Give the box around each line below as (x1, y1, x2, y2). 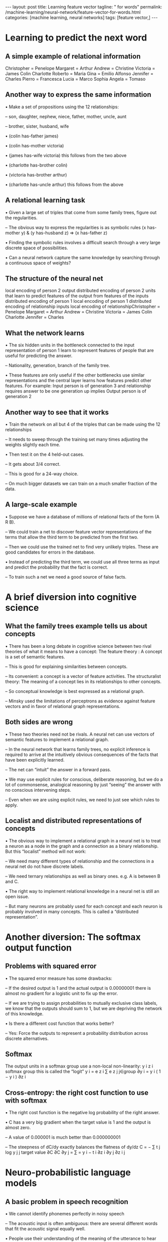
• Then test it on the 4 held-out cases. (5, 451, 84, 457)
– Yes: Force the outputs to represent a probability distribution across (5, 1030, 148, 1036)
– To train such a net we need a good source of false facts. (5, 574, 127, 580)
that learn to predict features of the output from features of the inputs (5, 293, 149, 299)
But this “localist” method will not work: (5, 848, 87, 854)
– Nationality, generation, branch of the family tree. (5, 363, 110, 369)
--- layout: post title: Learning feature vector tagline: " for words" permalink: (5, 4, 162, 10)
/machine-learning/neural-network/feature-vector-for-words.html (5, 9, 141, 15)
